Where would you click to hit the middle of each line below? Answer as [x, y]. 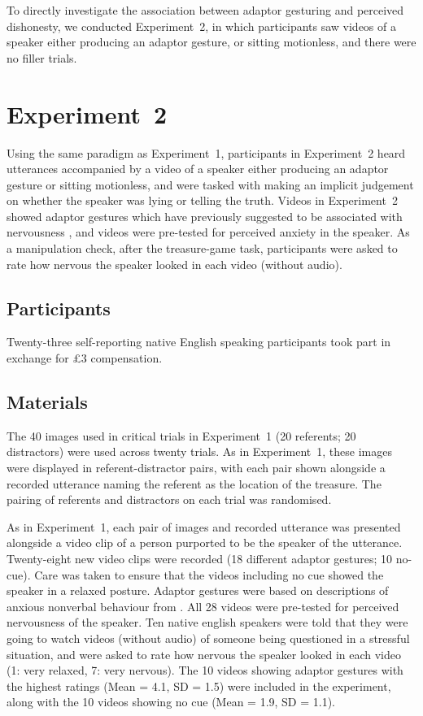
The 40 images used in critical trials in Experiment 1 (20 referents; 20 [181, 435]
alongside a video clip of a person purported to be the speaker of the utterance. [205, 542]
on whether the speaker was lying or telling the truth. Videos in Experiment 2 [202, 200]
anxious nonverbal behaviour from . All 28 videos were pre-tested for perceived [203, 606]
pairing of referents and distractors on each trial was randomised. [169, 499]
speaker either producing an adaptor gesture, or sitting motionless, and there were [211, 42]
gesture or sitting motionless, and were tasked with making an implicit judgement [210, 184]
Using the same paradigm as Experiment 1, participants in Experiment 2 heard [206, 152]
